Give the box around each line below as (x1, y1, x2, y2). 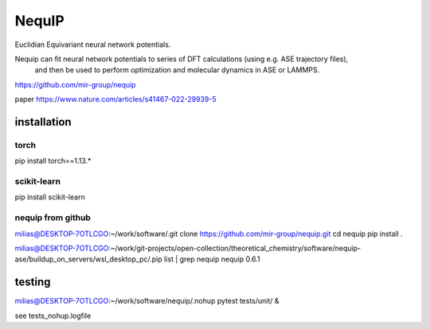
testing (14, 275, 51, 289)
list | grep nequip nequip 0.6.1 (163, 254, 260, 264)
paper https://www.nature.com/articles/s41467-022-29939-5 (14, 95, 217, 104)
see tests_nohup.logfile (14, 311, 92, 320)
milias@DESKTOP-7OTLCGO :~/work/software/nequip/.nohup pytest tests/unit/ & (14, 296, 279, 306)
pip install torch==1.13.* (14, 156, 92, 166)
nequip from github (14, 212, 92, 223)
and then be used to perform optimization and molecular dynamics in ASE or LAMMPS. (34, 65, 320, 75)
